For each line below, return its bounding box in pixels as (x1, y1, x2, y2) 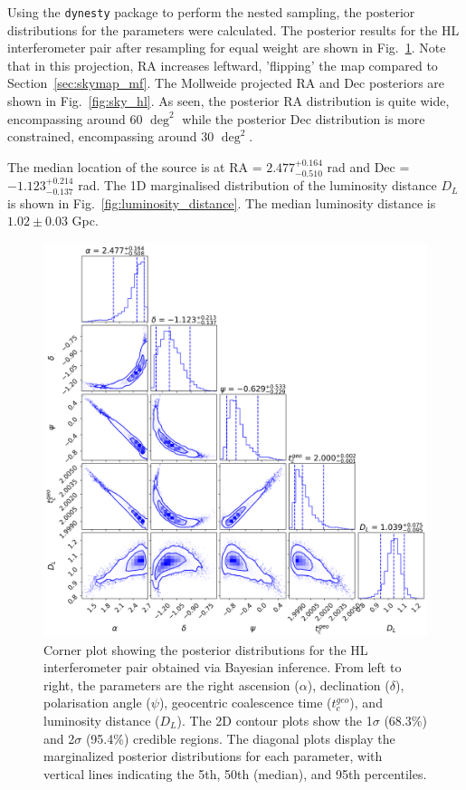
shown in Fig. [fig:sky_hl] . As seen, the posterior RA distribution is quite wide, (7, 92, 450, 111)
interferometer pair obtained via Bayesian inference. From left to (43, 658, 402, 677)
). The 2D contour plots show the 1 (176, 711, 373, 730)
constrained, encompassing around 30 (7, 127, 214, 146)
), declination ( (307, 675, 390, 694)
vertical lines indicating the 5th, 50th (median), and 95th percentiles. (43, 764, 427, 783)
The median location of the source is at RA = (7, 157, 262, 176)
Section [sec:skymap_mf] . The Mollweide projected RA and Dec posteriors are (7, 73, 445, 92)
